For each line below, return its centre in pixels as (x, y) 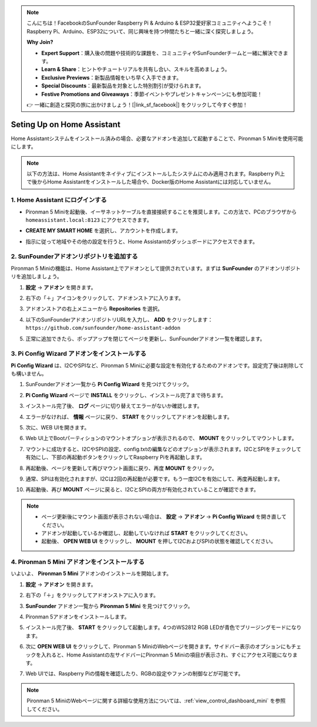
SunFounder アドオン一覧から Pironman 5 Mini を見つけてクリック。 (109, 606)
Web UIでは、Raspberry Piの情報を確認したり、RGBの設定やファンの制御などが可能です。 (134, 674)
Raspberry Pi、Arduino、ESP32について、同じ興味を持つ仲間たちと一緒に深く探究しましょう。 (141, 31)
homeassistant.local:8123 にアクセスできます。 (89, 219)
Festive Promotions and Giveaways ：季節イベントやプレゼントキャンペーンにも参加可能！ (152, 94)
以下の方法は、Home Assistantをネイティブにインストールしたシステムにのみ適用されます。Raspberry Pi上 (156, 174)
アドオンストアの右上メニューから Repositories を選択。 (94, 309)
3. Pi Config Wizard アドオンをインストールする (79, 354)
